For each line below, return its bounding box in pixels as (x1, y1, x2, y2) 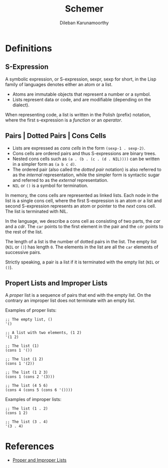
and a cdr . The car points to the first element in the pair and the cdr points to (5, 223, 163, 229)
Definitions (5, 42, 53, 54)
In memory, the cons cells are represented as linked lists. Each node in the (5, 192, 159, 198)
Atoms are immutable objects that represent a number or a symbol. (12, 91, 151, 97)
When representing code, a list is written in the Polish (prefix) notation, (5, 111, 151, 117)
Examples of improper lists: (5, 396, 62, 403)
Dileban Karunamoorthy (60, 20, 109, 26)
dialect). (12, 102, 30, 108)
